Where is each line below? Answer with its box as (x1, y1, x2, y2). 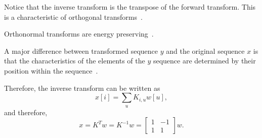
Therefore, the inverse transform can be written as (4, 82, 160, 93)
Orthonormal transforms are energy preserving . (4, 28, 154, 39)
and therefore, (4, 107, 48, 117)
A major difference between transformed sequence (4, 45, 158, 56)
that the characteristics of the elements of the (4, 55, 145, 66)
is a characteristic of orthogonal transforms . (4, 11, 143, 22)
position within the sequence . (4, 65, 98, 76)
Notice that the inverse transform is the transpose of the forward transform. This (4, 2, 256, 12)
